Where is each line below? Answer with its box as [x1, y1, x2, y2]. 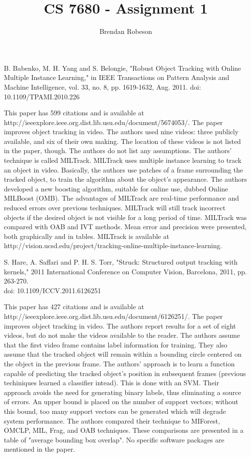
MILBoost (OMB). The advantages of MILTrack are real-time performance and [4, 193, 239, 203]
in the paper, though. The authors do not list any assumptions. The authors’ [4, 145, 232, 156]
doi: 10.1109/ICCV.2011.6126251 [4, 285, 101, 295]
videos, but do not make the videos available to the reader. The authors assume [4, 330, 240, 340]
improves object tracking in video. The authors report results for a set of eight [4, 320, 236, 331]
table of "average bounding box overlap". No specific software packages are [4, 434, 224, 444]
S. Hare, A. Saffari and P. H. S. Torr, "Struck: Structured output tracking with [4, 257, 238, 267]
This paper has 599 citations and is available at [4, 108, 145, 118]
